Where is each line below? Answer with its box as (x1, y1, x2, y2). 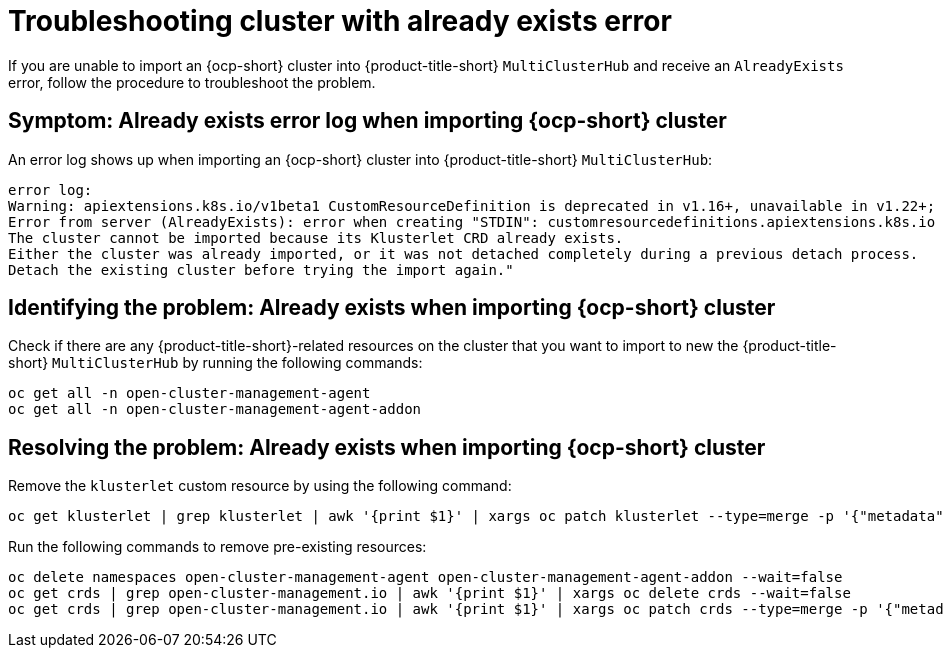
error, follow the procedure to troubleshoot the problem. (8, 73, 376, 91)
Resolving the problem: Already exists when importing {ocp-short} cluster (8, 434, 766, 460)
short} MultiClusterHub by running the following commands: (8, 354, 423, 372)
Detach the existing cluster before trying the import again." (8, 261, 514, 278)
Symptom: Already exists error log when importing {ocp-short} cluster (8, 108, 727, 134)
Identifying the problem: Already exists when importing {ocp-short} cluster (8, 295, 776, 321)
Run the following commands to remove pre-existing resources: (8, 538, 427, 556)
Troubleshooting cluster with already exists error (8, 4, 672, 38)
